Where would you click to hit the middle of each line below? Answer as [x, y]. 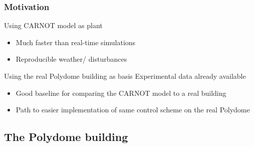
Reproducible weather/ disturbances [71, 59]
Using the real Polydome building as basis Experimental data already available [125, 76]
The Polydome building [66, 137]
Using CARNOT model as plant [53, 25]
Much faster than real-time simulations [76, 42]
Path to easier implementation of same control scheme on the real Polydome [133, 110]
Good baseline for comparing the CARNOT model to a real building [121, 93]
